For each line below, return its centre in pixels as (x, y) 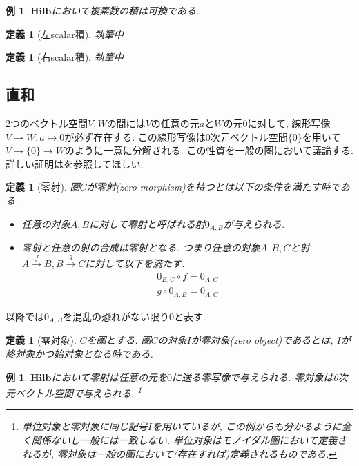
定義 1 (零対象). (41, 340)
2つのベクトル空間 (47, 123)
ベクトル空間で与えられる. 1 (78, 392)
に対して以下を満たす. (135, 263)
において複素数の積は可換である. (125, 10)
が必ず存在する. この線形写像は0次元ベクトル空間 (176, 136)
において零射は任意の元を (109, 377)
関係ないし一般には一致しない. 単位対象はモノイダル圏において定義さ (189, 440)
